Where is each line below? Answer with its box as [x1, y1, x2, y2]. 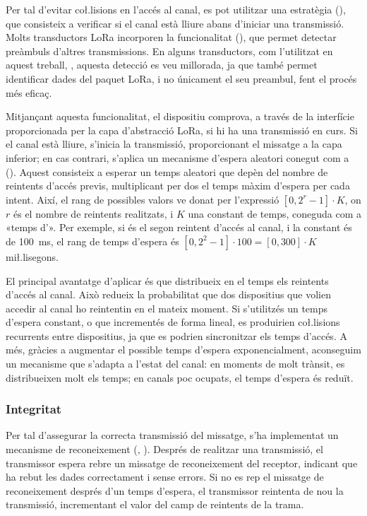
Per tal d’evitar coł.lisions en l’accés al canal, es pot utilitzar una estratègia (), [6, 2, 346, 16]
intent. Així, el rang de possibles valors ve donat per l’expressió [6, 192, 279, 206]
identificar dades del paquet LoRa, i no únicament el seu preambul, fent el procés [6, 71, 357, 86]
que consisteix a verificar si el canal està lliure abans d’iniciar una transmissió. [6, 16, 344, 30]
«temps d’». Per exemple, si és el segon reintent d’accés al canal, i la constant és [6, 220, 352, 235]
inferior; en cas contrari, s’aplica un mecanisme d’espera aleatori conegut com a [6, 150, 349, 165]
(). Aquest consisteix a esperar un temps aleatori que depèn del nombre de [6, 164, 328, 179]
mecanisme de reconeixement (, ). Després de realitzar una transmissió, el [6, 442, 323, 457]
